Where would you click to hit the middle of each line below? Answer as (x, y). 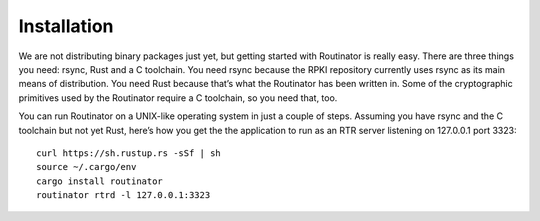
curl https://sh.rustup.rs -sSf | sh (129, 153)
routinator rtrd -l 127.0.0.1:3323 (123, 195)
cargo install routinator (100, 181)
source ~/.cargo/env (86, 167)
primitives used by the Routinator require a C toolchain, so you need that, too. (178, 97)
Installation (66, 26)
